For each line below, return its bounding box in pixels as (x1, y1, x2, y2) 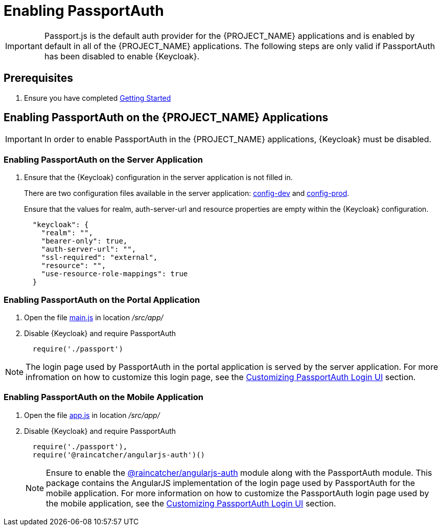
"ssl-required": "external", (41, 253, 158, 262)
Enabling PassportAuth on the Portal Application (4, 294, 200, 305)
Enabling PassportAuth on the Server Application (4, 154, 203, 165)
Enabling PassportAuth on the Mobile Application (4, 392, 203, 403)
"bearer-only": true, (41, 237, 128, 246)
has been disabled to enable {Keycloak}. (44, 51, 200, 61)
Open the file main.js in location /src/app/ (24, 313, 164, 322)
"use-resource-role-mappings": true (41, 270, 188, 278)
